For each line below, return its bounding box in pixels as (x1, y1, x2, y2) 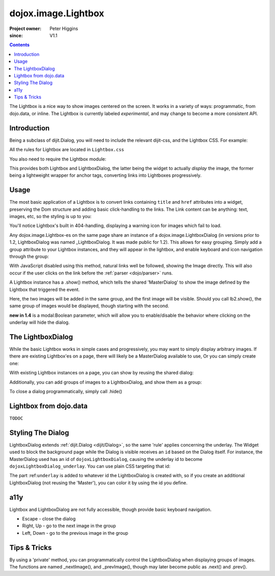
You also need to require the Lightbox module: (9, 156, 106, 162)
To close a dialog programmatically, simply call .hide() (9, 388, 122, 394)
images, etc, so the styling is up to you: (9, 213, 92, 219)
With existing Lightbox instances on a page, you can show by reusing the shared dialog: (9, 370, 194, 376)
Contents (9, 42, 30, 48)
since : (9, 32, 23, 38)
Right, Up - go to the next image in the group (22, 523, 116, 529)
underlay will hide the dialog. (9, 319, 70, 325)
